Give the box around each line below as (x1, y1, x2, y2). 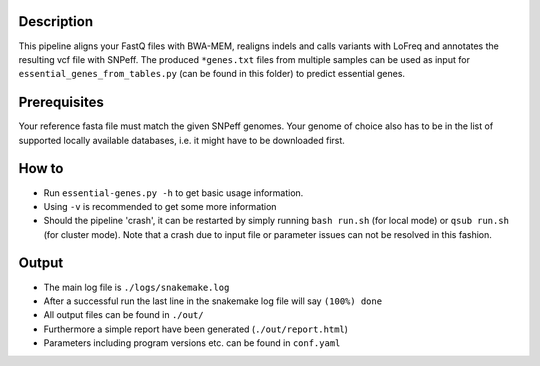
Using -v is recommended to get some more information (43, 200, 277, 212)
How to (18, 160, 64, 177)
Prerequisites (18, 94, 104, 111)
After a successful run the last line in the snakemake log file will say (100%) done (43, 295, 383, 307)
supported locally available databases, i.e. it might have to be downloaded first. (18, 134, 345, 146)
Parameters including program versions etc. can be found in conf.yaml (43, 337, 341, 349)
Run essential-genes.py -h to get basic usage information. (43, 186, 304, 199)
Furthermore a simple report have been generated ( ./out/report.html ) (43, 323, 349, 335)
